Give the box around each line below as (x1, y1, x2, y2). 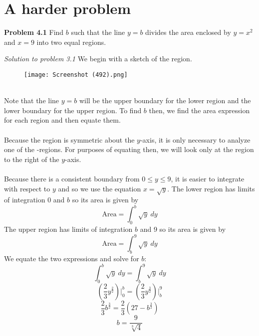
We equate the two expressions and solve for (4, 253, 139, 264)
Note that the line (4, 95, 59, 106)
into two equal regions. (36, 36, 106, 47)
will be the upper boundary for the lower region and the (79, 95, 251, 106)
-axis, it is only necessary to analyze (140, 134, 251, 145)
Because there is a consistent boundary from (4, 173, 140, 183)
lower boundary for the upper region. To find (4, 105, 142, 115)
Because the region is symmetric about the (4, 134, 135, 145)
